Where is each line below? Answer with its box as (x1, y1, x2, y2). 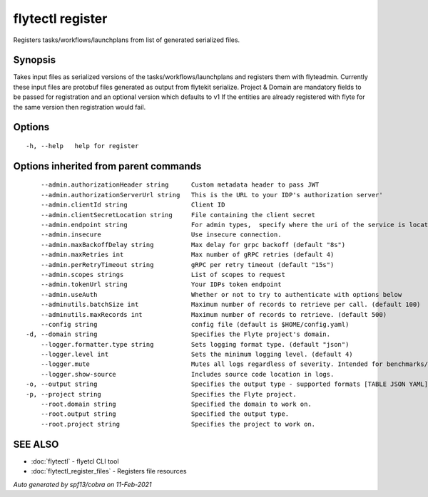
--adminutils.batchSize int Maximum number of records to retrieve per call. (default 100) (40, 300, 421, 309)
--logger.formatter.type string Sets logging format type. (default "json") (40, 340, 350, 348)
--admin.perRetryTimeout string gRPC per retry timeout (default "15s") (40, 261, 335, 268)
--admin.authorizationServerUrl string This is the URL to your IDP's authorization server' (40, 191, 383, 199)
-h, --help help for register (26, 142, 139, 150)
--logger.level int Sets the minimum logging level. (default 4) (40, 350, 353, 359)
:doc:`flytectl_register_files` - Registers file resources (31, 467, 187, 476)
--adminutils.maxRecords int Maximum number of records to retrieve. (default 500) (40, 310, 387, 318)
